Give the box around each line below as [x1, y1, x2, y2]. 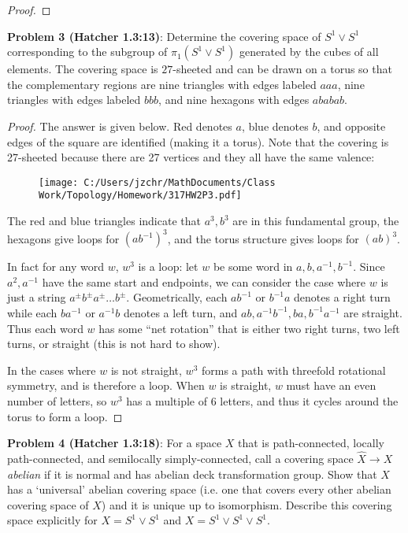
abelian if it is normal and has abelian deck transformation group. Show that [7, 465, 377, 482]
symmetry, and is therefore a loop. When [7, 377, 205, 394]
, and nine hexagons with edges [158, 91, 310, 108]
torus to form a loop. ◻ [7, 408, 123, 424]
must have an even [286, 377, 376, 394]
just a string [7, 289, 66, 305]
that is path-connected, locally [238, 435, 385, 451]
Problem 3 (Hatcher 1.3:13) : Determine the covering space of [7, 28, 321, 44]
